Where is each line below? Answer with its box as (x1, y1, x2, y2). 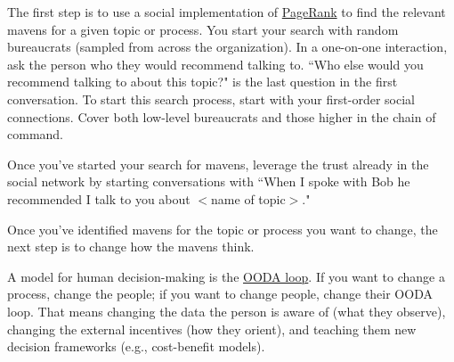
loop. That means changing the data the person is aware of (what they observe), (7, 301, 446, 320)
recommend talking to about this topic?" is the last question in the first (7, 72, 398, 91)
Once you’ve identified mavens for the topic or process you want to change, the (7, 219, 438, 238)
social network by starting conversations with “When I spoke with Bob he (7, 172, 410, 191)
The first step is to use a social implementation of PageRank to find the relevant (7, 3, 446, 21)
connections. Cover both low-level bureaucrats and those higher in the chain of (7, 107, 436, 126)
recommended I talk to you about (7, 189, 191, 208)
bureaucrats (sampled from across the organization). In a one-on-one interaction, (7, 37, 448, 56)
